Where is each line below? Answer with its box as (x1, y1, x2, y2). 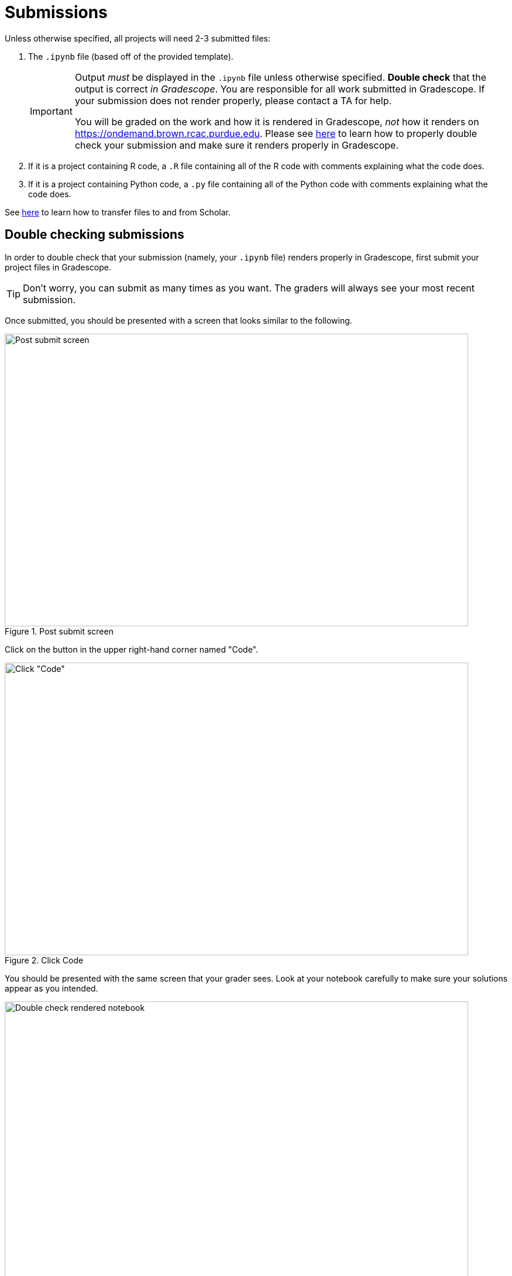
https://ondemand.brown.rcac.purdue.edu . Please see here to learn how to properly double (74, 127, 477, 139)
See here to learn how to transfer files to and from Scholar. (5, 207, 231, 217)
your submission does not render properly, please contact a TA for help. (74, 94, 392, 107)
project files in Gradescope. (5, 262, 111, 272)
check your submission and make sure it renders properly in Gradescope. (74, 139, 399, 151)
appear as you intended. (5, 983, 98, 993)
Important (30, 105, 73, 117)
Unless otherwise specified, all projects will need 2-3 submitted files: (5, 33, 271, 43)
